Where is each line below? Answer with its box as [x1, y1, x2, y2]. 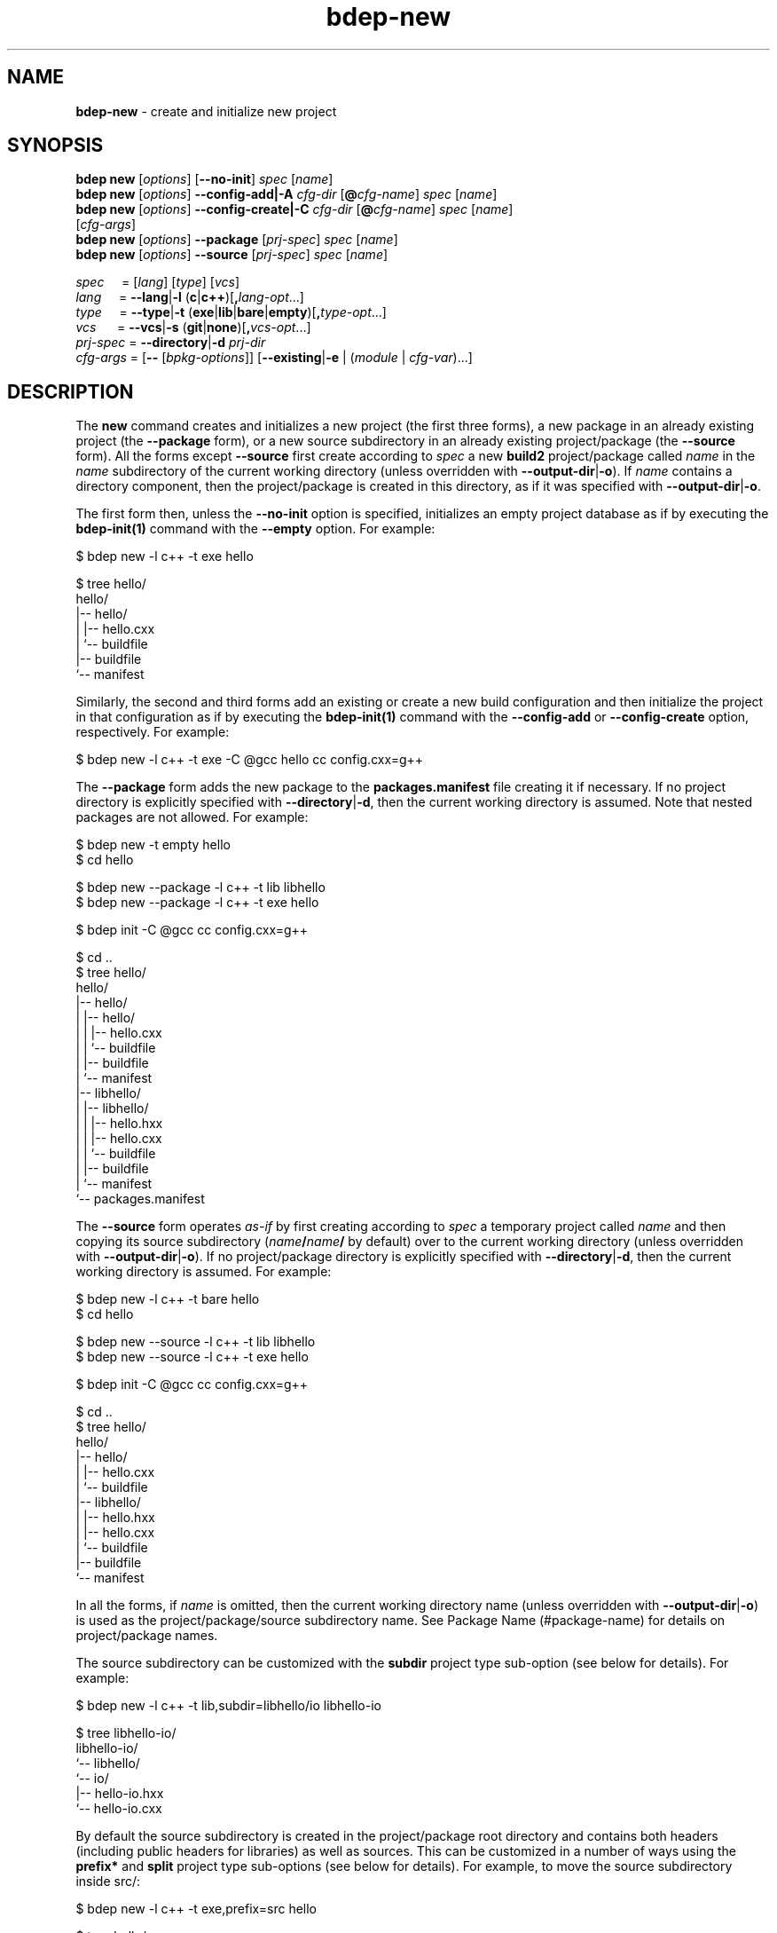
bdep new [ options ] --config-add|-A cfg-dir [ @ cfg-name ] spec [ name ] [75, 186, 498, 202]
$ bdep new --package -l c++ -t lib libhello [75, 880, 326, 895]
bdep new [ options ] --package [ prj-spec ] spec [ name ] [75, 232, 398, 248]
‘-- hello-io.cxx [75, 1801, 162, 1817]
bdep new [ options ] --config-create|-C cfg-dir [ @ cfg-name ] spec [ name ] [75, 201, 514, 217]
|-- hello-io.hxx [75, 1786, 164, 1802]
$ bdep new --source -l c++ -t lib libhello [75, 1334, 316, 1350]
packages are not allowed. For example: [75, 809, 309, 825]
